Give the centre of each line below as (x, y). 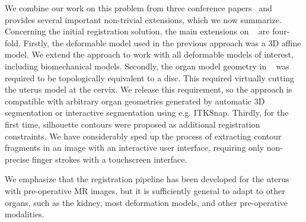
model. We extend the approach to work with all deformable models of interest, (149, 54)
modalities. (25, 214)
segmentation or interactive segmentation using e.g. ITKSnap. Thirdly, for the (147, 112)
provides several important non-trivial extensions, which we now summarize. (143, 19)
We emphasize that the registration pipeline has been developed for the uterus (147, 179)
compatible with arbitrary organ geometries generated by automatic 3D (135, 101)
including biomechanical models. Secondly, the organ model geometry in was (147, 66)
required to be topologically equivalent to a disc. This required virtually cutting (150, 77)
